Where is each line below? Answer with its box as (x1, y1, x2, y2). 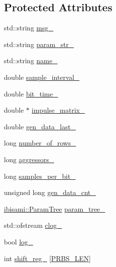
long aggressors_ (4, 154, 54, 164)
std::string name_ (4, 55, 58, 66)
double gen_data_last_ (4, 121, 76, 131)
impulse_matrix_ (31, 105, 85, 115)
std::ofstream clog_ (4, 220, 62, 230)
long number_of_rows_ (4, 138, 76, 148)
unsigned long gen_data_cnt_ (4, 187, 96, 197)
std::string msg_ (4, 23, 54, 33)
